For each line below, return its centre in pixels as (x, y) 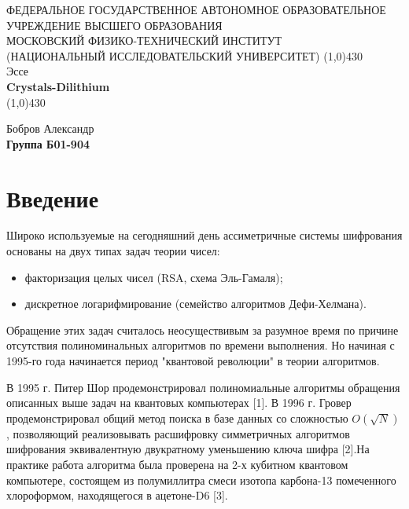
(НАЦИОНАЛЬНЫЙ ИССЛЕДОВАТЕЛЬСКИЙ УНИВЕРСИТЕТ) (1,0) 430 (184, 55)
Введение (53, 198)
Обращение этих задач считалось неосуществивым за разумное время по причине (203, 330)
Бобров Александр (50, 128)
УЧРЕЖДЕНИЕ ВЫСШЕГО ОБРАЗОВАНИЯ (114, 25)
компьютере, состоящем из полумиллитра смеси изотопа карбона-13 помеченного (201, 480)
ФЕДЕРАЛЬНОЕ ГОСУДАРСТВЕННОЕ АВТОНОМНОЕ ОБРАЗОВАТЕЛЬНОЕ (196, 9)
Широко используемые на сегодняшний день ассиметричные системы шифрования (204, 235)
